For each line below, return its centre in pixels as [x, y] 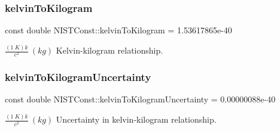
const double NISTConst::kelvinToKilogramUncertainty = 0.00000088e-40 [140, 99]
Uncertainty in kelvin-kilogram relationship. [136, 119]
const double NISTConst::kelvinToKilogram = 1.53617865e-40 [118, 30]
